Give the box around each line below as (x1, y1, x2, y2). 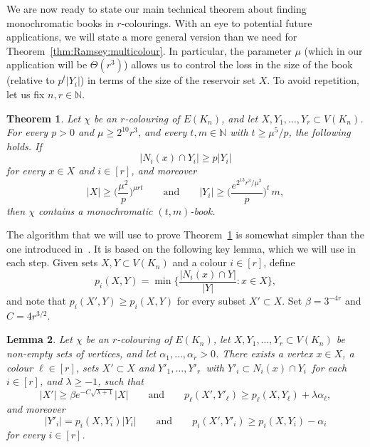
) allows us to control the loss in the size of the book (124, 57, 353, 72)
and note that (6, 293, 67, 308)
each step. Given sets (6, 255, 98, 270)
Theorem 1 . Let (6, 110, 81, 125)
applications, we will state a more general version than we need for (6, 29, 297, 44)
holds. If (6, 138, 42, 153)
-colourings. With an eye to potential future (121, 15, 312, 30)
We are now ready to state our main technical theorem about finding (6, 1, 307, 16)
